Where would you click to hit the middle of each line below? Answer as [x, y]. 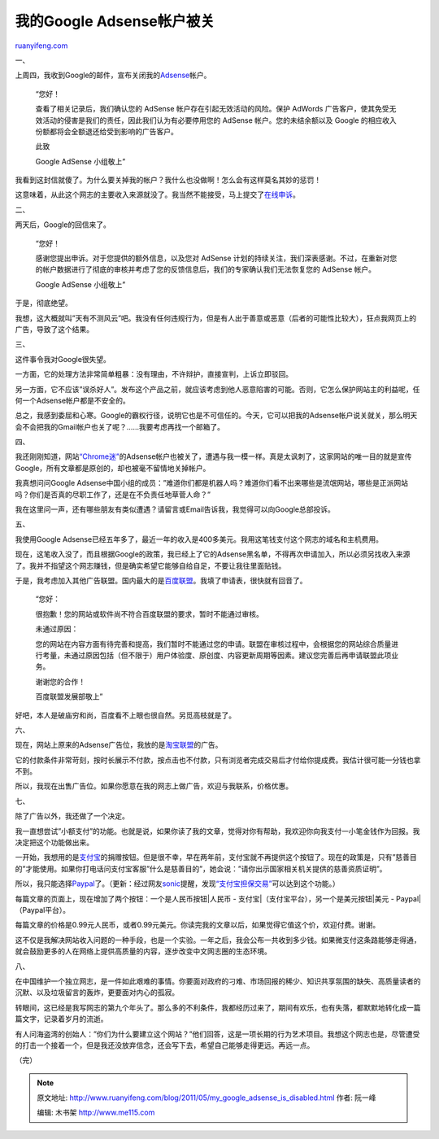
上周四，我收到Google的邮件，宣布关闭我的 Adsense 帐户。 [113, 75]
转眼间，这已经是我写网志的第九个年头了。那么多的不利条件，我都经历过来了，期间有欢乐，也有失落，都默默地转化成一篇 [218, 1007]
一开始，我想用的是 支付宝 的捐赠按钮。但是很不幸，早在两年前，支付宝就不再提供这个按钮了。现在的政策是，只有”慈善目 [216, 858]
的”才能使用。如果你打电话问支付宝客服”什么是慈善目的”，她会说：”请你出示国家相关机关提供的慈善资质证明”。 [201, 868]
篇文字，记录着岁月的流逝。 [61, 1019]
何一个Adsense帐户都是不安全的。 [72, 400]
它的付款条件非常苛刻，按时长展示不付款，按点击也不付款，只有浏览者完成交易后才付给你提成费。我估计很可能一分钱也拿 [218, 760]
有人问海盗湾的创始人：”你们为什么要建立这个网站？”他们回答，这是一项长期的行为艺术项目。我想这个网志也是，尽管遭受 [217, 1034]
